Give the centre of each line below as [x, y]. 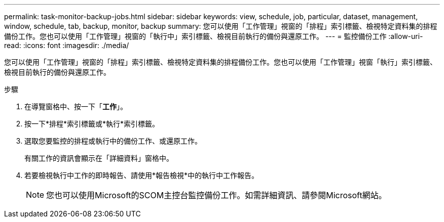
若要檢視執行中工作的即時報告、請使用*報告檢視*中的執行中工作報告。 [142, 175]
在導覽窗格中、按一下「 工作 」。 [76, 106]
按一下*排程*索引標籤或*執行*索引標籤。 [92, 124]
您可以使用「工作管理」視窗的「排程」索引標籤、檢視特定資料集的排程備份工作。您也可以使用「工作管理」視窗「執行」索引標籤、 [220, 62]
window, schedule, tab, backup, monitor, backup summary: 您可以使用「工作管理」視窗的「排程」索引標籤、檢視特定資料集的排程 [221, 26]
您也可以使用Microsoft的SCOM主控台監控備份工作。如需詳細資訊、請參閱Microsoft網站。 [216, 195]
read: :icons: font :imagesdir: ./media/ [67, 45]
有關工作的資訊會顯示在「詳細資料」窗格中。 [99, 158]
